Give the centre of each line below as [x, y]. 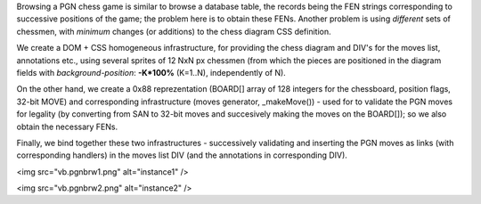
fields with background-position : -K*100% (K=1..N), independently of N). [151, 72]
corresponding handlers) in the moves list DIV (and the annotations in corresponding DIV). [182, 155]
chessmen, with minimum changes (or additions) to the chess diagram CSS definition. [174, 31]
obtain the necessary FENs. [67, 126]
